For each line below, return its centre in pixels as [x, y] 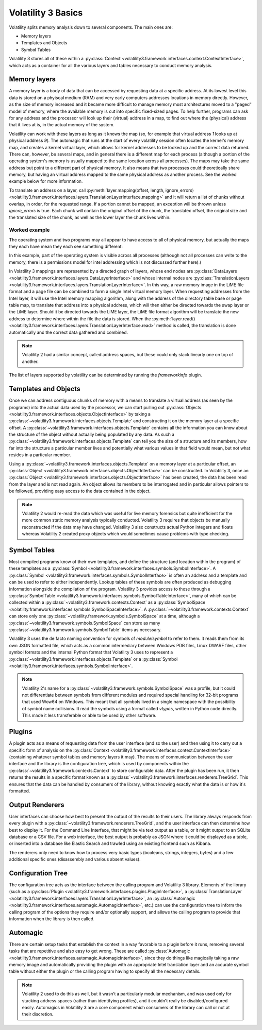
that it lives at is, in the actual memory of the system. [62, 125]
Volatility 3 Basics [46, 13]
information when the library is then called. [52, 919]
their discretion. [38, 1014]
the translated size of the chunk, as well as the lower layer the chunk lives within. [90, 217]
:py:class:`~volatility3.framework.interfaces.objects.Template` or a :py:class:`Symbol [93, 659]
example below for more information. [46, 181]
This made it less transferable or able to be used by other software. [89, 715]
